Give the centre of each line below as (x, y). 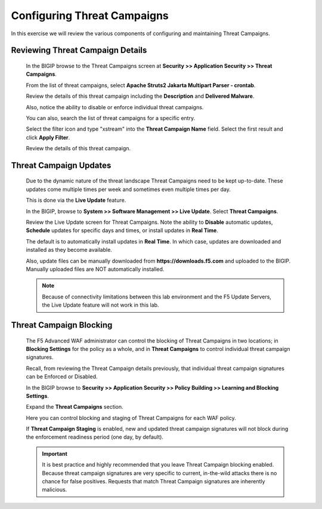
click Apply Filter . (48, 137)
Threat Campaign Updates (61, 165)
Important (55, 454)
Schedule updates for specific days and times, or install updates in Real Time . (122, 230)
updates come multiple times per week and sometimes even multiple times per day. (128, 189)
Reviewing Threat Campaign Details (79, 50)
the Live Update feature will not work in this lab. (100, 305)
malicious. (55, 490)
